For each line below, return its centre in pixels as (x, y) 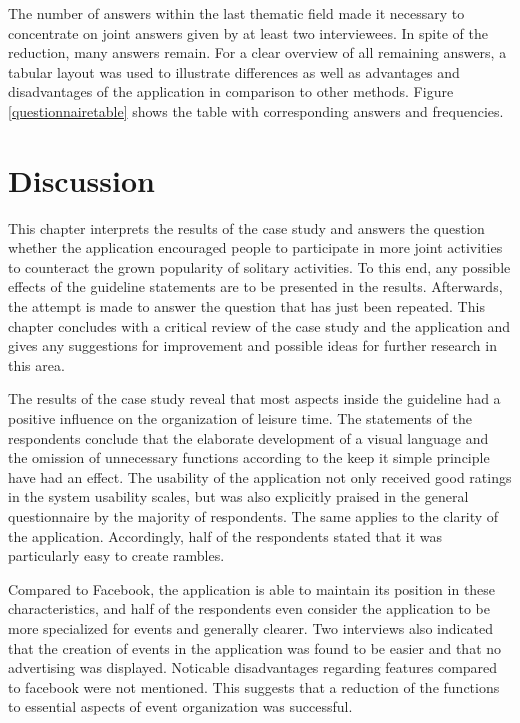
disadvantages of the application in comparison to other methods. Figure (231, 91)
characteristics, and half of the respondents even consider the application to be (249, 608)
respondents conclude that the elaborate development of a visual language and (248, 437)
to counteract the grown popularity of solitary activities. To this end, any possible (259, 266)
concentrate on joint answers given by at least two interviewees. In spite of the (248, 32)
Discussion (81, 179)
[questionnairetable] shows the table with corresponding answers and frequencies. (256, 110)
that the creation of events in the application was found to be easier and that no (255, 647)
